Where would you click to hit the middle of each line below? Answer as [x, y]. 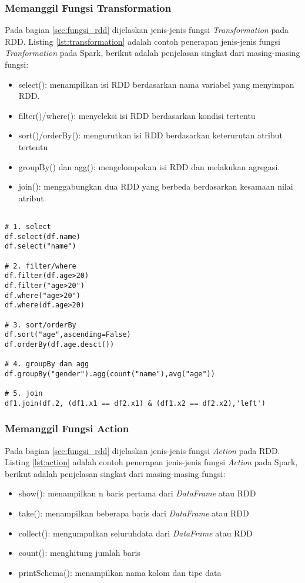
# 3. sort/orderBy [41, 325]
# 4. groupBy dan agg [47, 364]
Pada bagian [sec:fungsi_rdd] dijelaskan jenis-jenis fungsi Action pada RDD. [143, 450]
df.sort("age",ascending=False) [68, 335]
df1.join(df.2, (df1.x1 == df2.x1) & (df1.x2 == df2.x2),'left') [135, 403]
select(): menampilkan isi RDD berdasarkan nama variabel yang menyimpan [156, 84]
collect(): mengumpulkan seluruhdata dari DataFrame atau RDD [135, 533]
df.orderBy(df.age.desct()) [60, 344]
